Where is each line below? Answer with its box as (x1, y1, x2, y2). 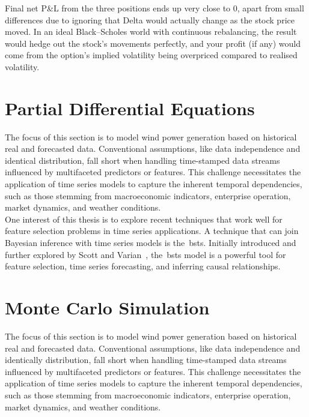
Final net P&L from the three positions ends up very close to (5, 2, 231, 14)
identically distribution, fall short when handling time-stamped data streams (5, 353, 287, 366)
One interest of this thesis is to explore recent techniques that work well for (5, 212, 283, 225)
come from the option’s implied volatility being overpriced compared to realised (5, 49, 298, 61)
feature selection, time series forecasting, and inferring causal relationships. (5, 260, 281, 272)
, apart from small (237, 2, 304, 14)
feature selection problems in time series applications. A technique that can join (5, 224, 299, 237)
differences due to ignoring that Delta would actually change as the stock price (5, 13, 295, 26)
